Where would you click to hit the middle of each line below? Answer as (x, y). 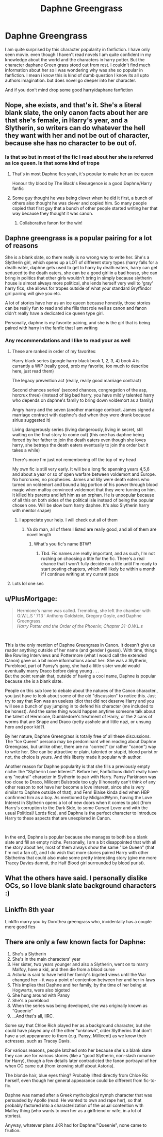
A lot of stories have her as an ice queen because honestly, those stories (78, 303)
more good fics (20, 927)
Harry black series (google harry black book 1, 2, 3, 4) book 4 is (76, 360)
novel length (39, 534)
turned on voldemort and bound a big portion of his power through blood (85, 485)
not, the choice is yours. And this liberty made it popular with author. (73, 757)
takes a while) (26, 450)
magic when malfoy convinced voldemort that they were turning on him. (84, 489)
